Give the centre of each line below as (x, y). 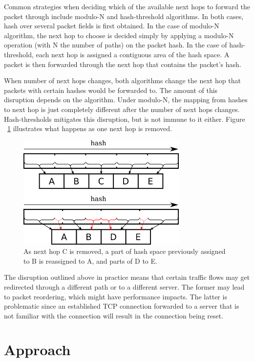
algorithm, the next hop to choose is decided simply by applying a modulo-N (119, 35)
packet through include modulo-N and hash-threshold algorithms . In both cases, (124, 16)
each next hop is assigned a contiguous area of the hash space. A (133, 54)
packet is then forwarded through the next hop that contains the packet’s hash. (123, 64)
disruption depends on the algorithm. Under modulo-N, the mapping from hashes (126, 100)
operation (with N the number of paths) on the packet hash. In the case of (116, 45)
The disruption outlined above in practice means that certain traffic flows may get (127, 277)
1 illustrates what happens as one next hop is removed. (90, 128)
